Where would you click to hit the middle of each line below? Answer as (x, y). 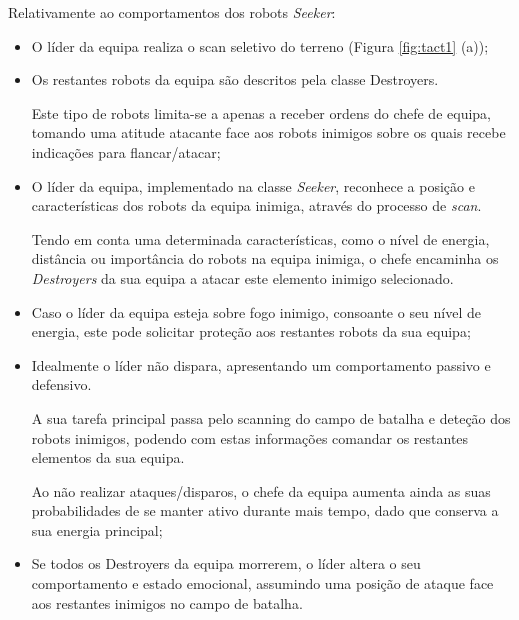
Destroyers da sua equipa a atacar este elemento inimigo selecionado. (242, 277)
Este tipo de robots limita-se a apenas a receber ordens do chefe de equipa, (261, 112)
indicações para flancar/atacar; (126, 151)
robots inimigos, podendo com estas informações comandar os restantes (250, 437)
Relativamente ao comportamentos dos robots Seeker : (172, 12)
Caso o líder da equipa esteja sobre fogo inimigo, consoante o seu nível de (256, 311)
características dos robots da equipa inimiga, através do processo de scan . (256, 205)
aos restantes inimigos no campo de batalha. (167, 602)
